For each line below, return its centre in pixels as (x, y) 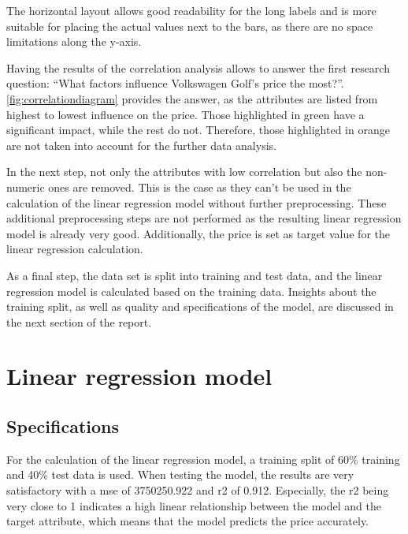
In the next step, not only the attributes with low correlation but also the (184, 172)
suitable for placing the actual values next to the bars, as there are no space (190, 26)
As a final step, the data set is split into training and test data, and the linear (195, 275)
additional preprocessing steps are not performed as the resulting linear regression (204, 218)
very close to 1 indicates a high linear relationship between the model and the (194, 505)
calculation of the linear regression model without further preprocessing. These (197, 202)
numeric (26, 187)
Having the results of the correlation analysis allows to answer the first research (198, 67)
